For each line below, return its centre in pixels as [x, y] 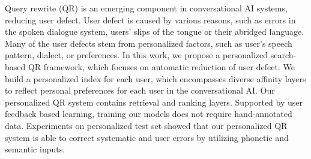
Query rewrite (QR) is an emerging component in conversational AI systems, [146, 8]
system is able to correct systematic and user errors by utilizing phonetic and [147, 137]
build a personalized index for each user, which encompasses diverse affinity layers [155, 78]
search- [283, 55]
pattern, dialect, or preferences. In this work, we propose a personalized [137, 55]
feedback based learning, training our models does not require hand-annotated [149, 114]
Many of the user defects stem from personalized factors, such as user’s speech [149, 43]
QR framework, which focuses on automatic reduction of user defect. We [161, 66]
